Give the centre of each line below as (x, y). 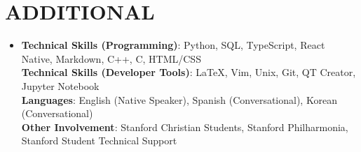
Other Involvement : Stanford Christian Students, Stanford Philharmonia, (185, 127)
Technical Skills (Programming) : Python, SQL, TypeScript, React (173, 45)
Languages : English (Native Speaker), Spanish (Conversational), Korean (179, 99)
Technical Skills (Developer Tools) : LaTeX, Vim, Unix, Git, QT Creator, (189, 72)
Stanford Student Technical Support (99, 140)
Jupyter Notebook (60, 85)
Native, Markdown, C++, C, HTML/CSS (111, 58)
